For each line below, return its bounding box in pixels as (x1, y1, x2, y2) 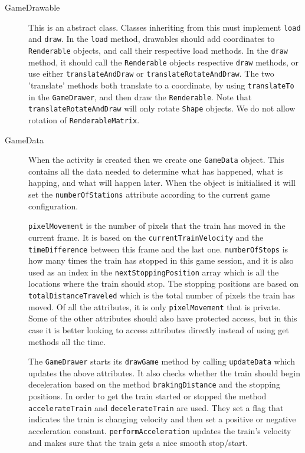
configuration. (28, 199, 78, 212)
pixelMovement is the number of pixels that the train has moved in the (28, 219, 286, 232)
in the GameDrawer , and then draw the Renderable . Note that (28, 90, 252, 103)
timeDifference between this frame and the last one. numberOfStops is (28, 242, 288, 255)
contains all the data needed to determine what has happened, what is (28, 165, 283, 177)
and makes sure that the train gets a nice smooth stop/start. (28, 436, 248, 448)
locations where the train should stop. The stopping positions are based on (28, 277, 299, 290)
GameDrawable (5, 1, 60, 13)
